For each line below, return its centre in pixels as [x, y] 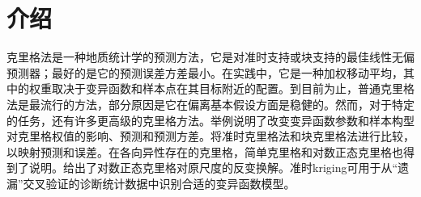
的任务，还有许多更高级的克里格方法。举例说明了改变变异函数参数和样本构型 [210, 120]
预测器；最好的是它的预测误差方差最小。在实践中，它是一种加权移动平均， [205, 72]
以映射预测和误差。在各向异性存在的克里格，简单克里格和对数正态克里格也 [205, 151]
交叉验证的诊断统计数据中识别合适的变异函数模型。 [159, 183]
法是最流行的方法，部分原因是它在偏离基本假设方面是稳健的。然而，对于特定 [210, 104]
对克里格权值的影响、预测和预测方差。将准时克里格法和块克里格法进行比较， [210, 136]
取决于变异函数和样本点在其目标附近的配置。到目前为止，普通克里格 [233, 88]
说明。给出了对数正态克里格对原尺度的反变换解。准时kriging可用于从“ [213, 168]
